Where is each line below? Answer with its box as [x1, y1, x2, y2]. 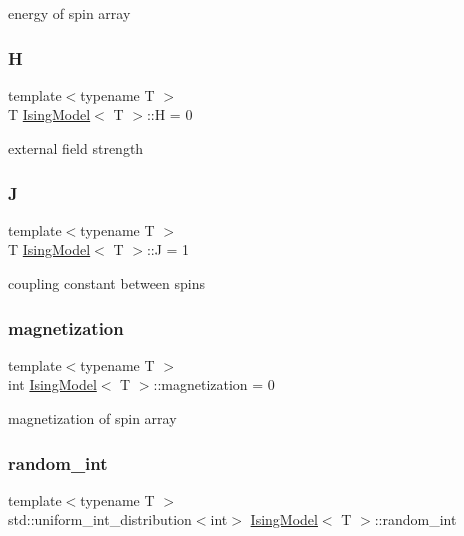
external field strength [8, 138, 144, 158]
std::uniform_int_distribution [8, 509, 192, 530]
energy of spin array [8, 3, 131, 23]
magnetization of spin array [8, 408, 177, 428]
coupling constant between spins [8, 273, 206, 293]
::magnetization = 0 [153, 374, 275, 395]
